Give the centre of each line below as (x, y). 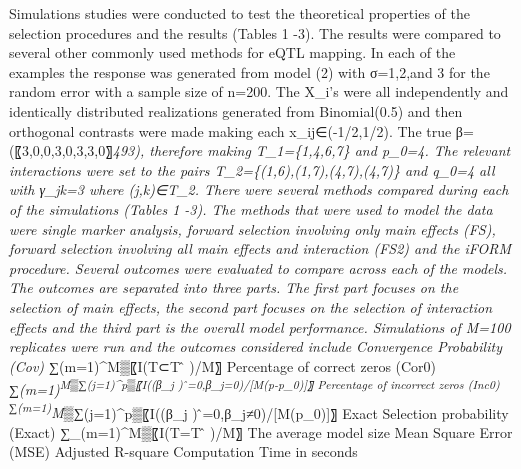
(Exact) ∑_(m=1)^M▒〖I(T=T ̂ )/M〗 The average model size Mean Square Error (261, 431)
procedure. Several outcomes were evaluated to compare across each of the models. (258, 267)
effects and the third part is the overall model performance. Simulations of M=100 (260, 326)
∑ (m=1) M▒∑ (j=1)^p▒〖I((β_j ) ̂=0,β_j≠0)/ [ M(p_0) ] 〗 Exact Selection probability (259, 411)
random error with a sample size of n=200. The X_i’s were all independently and (259, 91)
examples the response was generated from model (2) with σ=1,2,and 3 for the (249, 71)
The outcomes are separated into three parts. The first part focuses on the (234, 287)
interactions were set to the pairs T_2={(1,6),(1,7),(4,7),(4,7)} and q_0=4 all (252, 169)
